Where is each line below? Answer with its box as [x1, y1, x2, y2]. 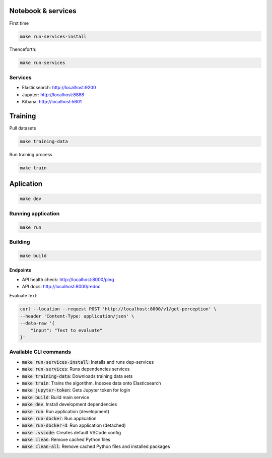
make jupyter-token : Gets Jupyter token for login [22, 387, 130, 393]
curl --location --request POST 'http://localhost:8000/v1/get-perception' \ [20, 306, 217, 312]
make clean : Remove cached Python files [22, 436, 111, 443]
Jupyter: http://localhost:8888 [22, 91, 85, 98]
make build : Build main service [22, 394, 90, 400]
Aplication [9, 179, 43, 188]
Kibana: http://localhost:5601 [22, 98, 82, 104]
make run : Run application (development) [22, 408, 110, 414]
